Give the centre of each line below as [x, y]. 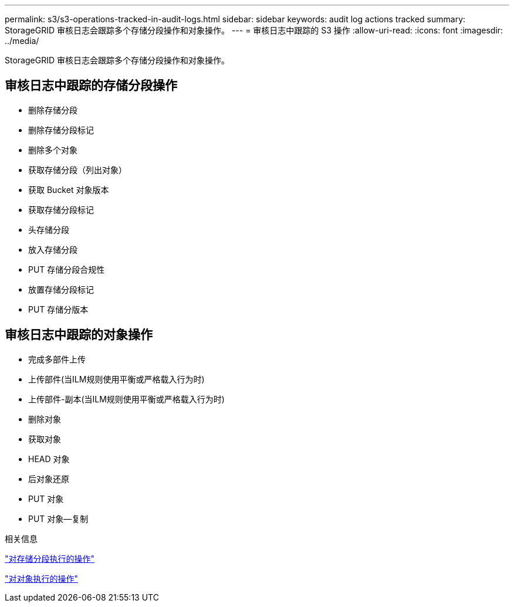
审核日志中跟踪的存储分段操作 [91, 86]
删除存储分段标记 [61, 130]
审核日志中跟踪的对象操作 [79, 335]
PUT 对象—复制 [58, 518]
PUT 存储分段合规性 [67, 269]
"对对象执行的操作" [42, 578]
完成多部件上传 [57, 359]
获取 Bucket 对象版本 [69, 189]
